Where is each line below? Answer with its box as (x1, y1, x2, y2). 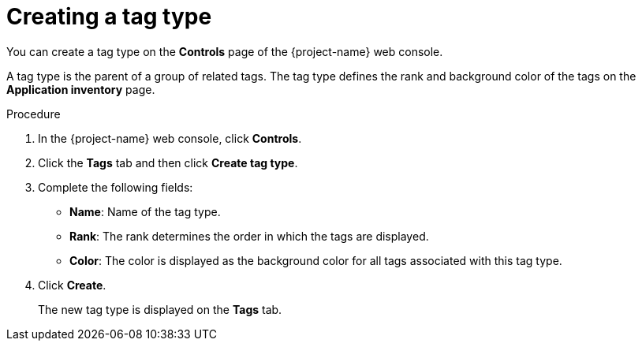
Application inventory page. (6, 82, 155, 96)
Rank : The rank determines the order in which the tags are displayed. (69, 229, 429, 243)
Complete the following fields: (38, 180, 193, 194)
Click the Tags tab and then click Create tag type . (38, 155, 298, 170)
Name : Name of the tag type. (69, 204, 221, 218)
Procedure (6, 106, 61, 121)
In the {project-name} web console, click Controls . (38, 131, 302, 145)
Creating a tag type (6, 3, 212, 30)
